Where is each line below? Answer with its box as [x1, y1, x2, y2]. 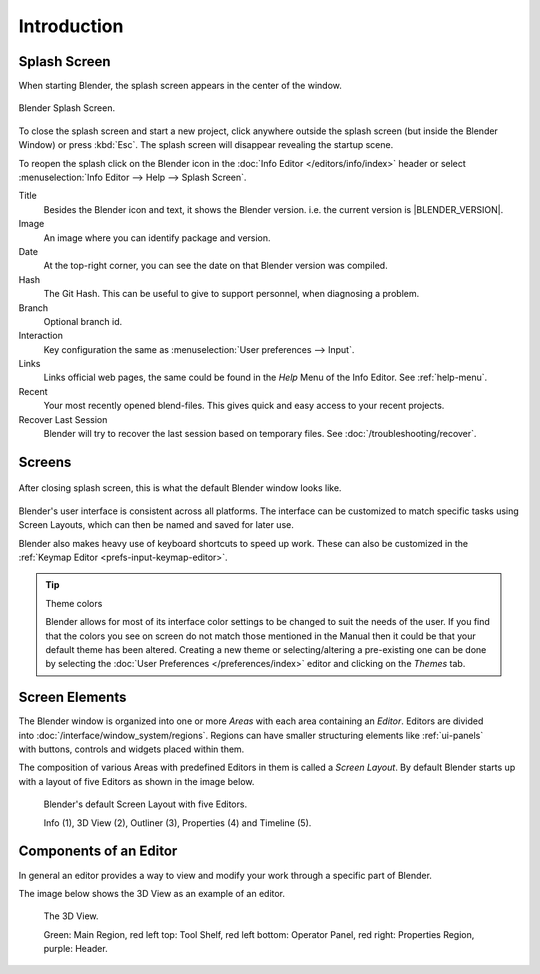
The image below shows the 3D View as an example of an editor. [18, 887, 285, 899]
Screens [18, 453, 72, 470]
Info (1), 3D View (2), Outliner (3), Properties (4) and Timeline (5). [43, 816, 312, 829]
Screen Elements [18, 689, 127, 706]
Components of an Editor [18, 843, 178, 860]
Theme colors [45, 597, 103, 609]
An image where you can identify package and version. [43, 231, 271, 244]
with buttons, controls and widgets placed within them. [18, 743, 245, 755]
